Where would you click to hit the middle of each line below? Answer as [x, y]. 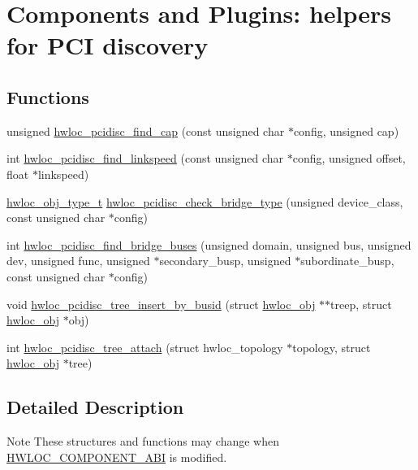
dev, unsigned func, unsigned [78, 261]
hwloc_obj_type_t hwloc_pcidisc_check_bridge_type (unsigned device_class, [205, 201]
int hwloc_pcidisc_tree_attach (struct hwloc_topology [145, 347]
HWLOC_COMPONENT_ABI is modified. [117, 457]
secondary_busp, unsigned [225, 261]
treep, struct [361, 304]
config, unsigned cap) [346, 131]
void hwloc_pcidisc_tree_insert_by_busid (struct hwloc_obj [161, 304]
